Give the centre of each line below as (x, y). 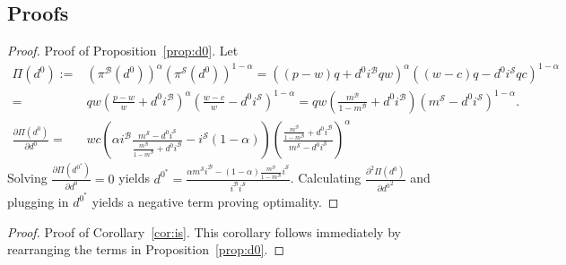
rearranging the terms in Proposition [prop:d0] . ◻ (146, 249)
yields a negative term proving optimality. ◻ (215, 202)
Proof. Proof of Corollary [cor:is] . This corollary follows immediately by (204, 231)
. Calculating (326, 178)
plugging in (38, 202)
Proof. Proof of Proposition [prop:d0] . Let (123, 51)
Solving (27, 178)
